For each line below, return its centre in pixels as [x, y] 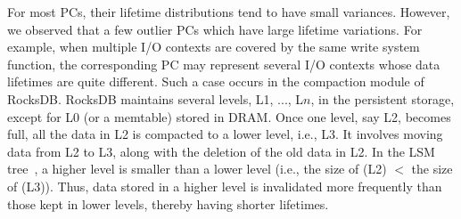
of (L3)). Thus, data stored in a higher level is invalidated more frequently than [225, 186]
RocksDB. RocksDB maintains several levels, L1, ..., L [156, 98]
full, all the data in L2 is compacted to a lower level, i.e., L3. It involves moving [225, 134]
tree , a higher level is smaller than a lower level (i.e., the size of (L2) [197, 169]
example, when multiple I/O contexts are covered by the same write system [214, 47]
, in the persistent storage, [383, 98]
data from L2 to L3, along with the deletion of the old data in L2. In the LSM [221, 151]
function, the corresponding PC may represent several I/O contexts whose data [224, 64]
